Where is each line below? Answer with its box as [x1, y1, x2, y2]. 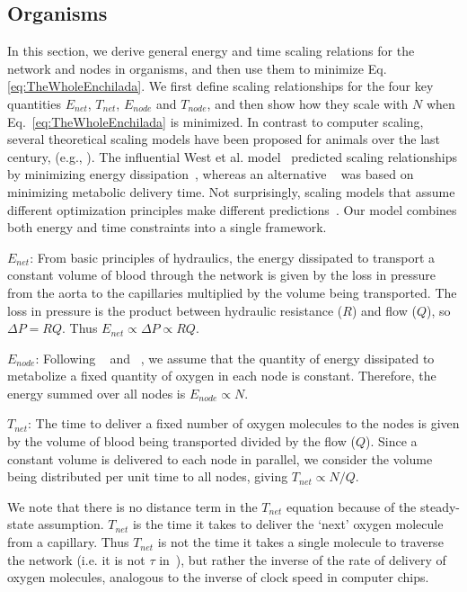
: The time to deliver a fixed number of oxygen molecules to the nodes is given [27, 414, 460, 433]
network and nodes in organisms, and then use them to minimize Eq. [7, 58, 387, 77]
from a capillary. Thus [7, 533, 129, 552]
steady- [419, 497, 461, 516]
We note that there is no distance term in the [7, 497, 258, 516]
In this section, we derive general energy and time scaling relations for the [7, 41, 415, 60]
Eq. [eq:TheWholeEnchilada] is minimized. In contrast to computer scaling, [7, 112, 424, 130]
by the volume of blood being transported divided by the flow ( [7, 432, 356, 451]
